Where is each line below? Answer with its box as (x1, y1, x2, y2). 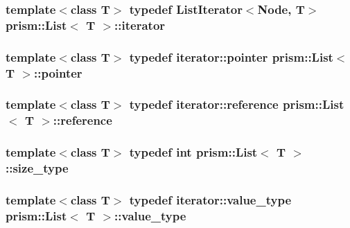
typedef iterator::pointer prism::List (129, 48, 333, 65)
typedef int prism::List (129, 143, 258, 161)
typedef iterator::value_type (129, 191, 292, 208)
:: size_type (6, 159, 69, 177)
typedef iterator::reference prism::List (129, 96, 344, 113)
